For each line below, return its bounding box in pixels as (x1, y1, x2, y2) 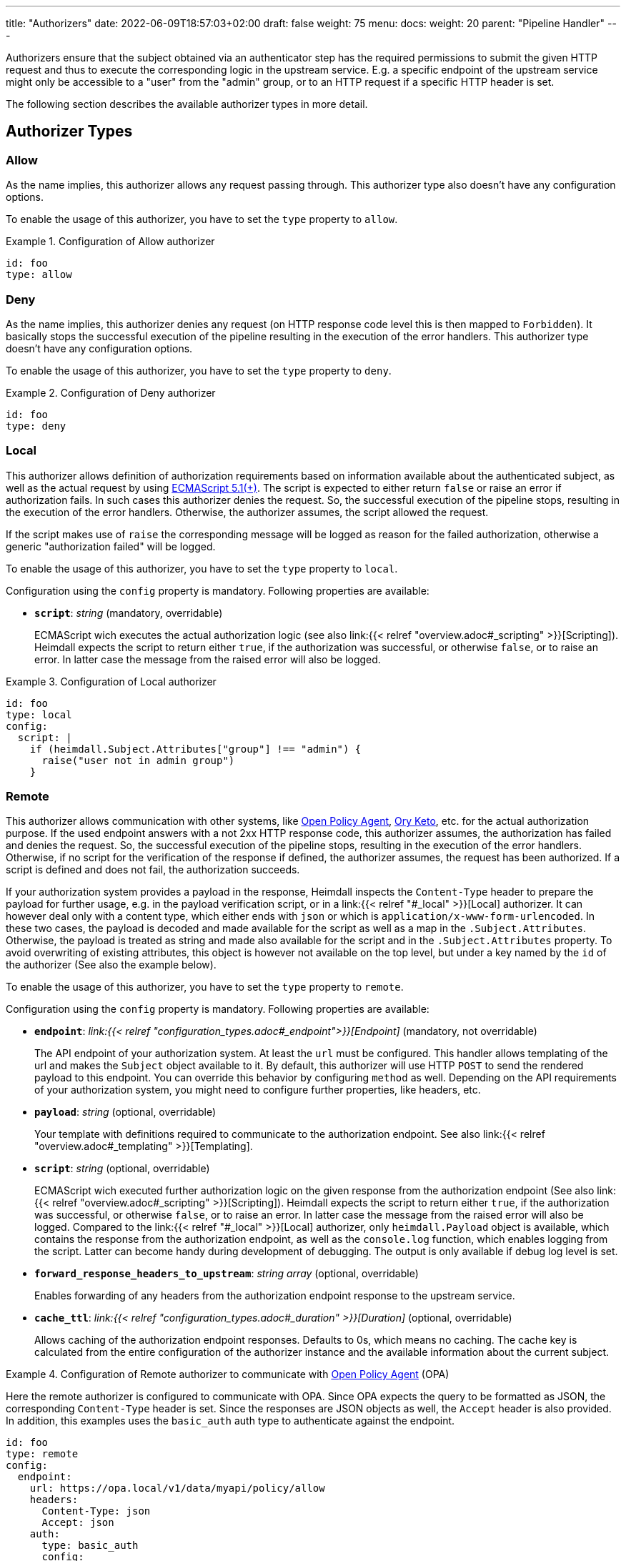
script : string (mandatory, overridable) (34, 606, 223, 619)
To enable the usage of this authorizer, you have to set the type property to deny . (6, 364, 392, 377)
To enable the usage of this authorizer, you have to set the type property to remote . (6, 981, 404, 993)
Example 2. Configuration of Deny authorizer (6, 386, 216, 399)
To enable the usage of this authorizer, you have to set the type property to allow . (6, 213, 398, 226)
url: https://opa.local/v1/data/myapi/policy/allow (29, 1482, 325, 1495)
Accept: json (41, 1517, 114, 1529)
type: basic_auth (41, 1540, 139, 1552)
